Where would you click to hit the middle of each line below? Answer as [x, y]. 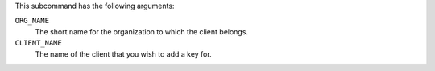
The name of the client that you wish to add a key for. [124, 54]
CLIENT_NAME [38, 43]
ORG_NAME [32, 21]
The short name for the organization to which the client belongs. [142, 31]
